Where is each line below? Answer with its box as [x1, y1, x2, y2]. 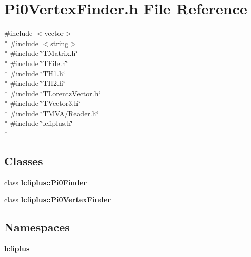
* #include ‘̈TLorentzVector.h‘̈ [4, 88, 101, 98]
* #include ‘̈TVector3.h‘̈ [4, 98, 80, 109]
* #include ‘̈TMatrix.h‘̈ [4, 48, 78, 58]
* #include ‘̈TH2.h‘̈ [4, 78, 65, 89]
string [50, 37, 69, 48]
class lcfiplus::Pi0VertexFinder [4, 194, 111, 205]
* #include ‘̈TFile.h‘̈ [4, 57, 68, 68]
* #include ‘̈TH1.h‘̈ [4, 68, 65, 78]
